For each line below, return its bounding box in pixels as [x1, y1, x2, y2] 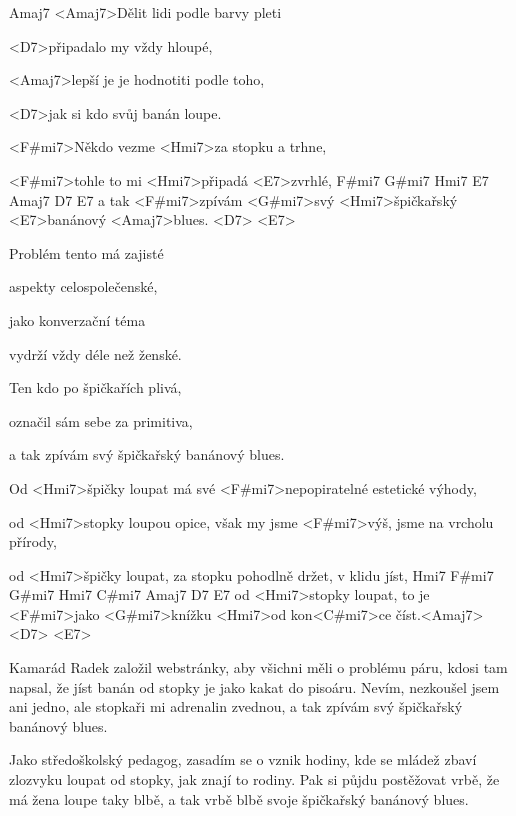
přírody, [9, 531, 57, 552]
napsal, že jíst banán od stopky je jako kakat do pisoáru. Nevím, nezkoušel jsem [9, 676, 500, 697]
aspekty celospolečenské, [9, 276, 158, 297]
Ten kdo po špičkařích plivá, [9, 377, 182, 398]
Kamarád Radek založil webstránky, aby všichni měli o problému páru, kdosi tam [9, 657, 508, 678]
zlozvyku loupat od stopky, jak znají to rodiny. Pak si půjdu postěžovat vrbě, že [9, 769, 500, 790]
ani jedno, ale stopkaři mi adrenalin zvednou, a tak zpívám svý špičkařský [9, 696, 463, 717]
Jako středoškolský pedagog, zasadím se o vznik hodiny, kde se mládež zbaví [9, 749, 477, 770]
